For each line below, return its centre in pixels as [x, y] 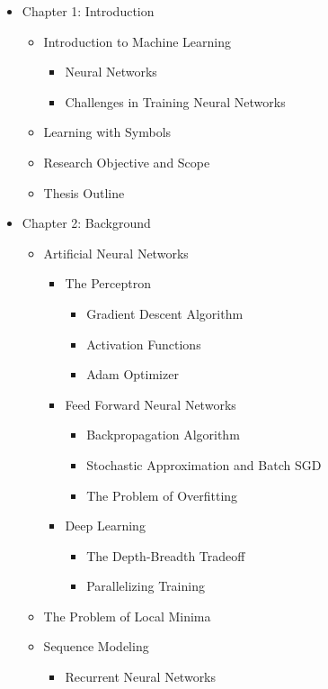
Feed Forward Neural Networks [151, 404]
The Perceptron [108, 283]
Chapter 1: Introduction [88, 11]
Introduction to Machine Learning [137, 41]
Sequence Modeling [96, 646]
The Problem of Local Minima [127, 616]
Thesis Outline [84, 192]
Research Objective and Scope [127, 162]
